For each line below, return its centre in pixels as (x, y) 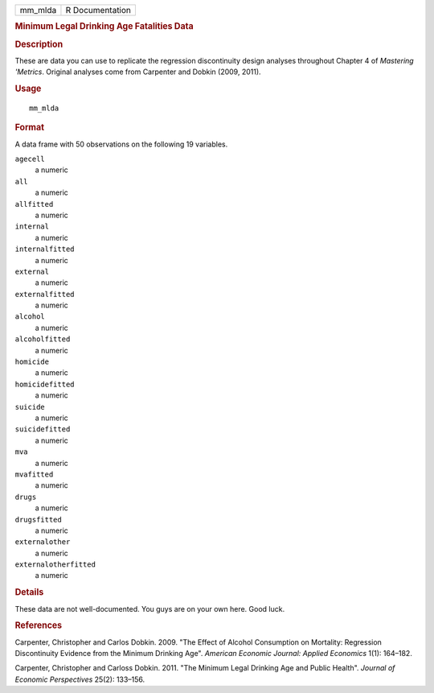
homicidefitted (45, 384)
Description (39, 44)
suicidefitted (43, 429)
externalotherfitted (55, 565)
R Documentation (98, 10)
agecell (30, 159)
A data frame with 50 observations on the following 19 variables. (121, 144)
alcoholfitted (43, 339)
